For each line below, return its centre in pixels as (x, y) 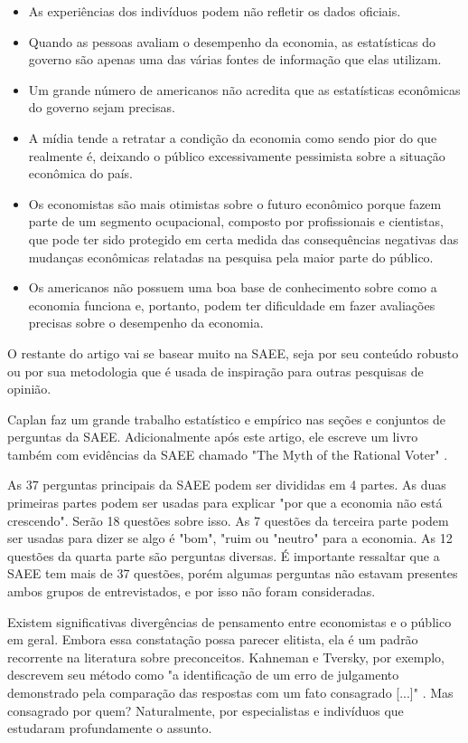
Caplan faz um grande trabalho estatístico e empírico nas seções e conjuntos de (227, 419)
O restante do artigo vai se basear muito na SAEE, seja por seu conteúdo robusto (233, 352)
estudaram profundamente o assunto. (110, 728)
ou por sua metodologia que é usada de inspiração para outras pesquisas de (215, 371)
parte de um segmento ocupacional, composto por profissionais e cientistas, (236, 221)
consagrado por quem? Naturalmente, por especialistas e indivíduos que (206, 710)
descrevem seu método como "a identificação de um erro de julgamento (203, 675)
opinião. (29, 389)
